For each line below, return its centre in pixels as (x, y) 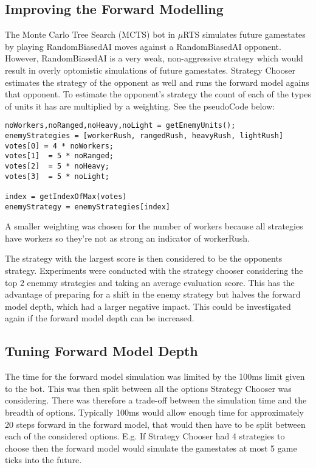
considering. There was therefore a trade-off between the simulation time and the (156, 400)
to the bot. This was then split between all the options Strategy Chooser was (148, 388)
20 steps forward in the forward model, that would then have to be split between (155, 424)
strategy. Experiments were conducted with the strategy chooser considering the (154, 271)
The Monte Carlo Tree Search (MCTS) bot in (90, 34)
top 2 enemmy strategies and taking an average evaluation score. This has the (150, 282)
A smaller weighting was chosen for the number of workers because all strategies (154, 226)
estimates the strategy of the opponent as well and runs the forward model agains (157, 82)
